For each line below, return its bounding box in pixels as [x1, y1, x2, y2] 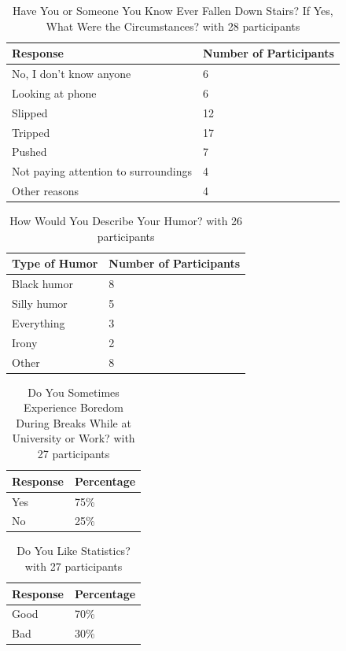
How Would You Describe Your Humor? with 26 [9, 213, 243, 229]
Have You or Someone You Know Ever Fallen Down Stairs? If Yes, [13, 2, 333, 18]
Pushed [12, 143, 47, 160]
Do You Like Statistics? [17, 542, 131, 559]
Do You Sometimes [28, 383, 120, 400]
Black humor [12, 276, 74, 292]
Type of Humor [12, 255, 98, 272]
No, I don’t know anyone [12, 65, 131, 82]
